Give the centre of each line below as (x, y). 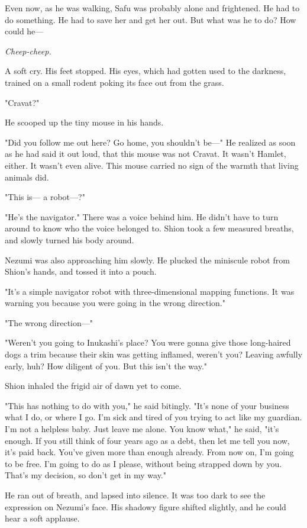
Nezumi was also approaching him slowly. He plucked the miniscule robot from (147, 260)
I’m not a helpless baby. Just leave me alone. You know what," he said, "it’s (142, 429)
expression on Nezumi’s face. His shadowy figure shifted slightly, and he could (146, 506)
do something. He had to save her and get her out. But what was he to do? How (151, 19)
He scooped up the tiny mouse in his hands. (84, 122)
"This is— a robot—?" (45, 197)
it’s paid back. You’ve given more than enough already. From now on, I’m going (149, 452)
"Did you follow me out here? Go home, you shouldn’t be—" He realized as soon (150, 142)
